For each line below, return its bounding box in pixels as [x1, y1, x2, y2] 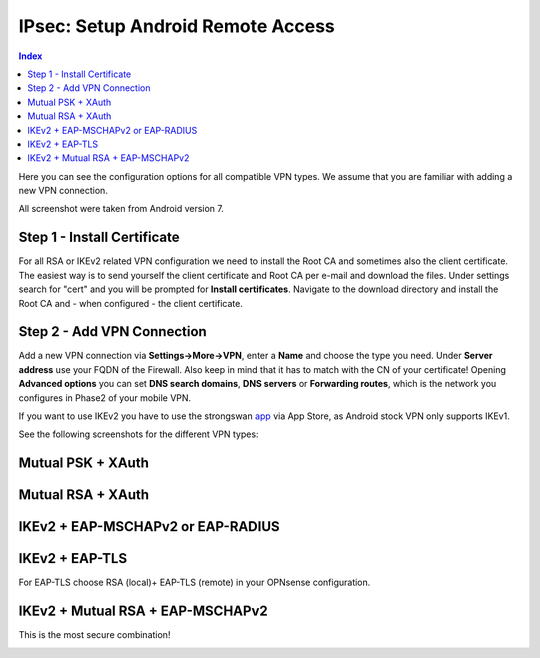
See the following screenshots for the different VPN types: [18, 428, 259, 440]
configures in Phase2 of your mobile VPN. [18, 391, 192, 404]
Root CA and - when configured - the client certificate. [18, 297, 244, 309]
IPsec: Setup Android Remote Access [18, 15, 335, 37]
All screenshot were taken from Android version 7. [18, 203, 225, 215]
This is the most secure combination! [18, 629, 171, 641]
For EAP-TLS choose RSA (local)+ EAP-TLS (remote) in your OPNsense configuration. [18, 576, 371, 589]
